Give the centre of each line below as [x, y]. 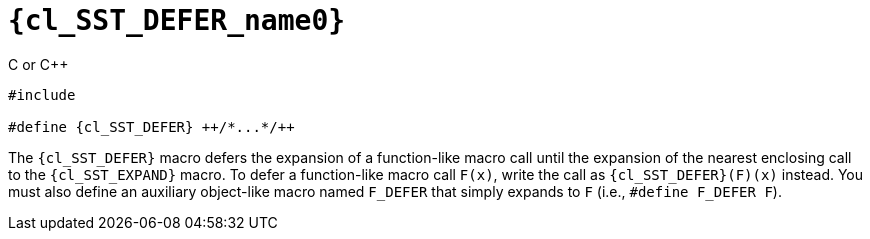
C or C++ [38, 64]
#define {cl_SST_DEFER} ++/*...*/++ [151, 126]
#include [42, 94]
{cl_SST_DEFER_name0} [177, 20]
